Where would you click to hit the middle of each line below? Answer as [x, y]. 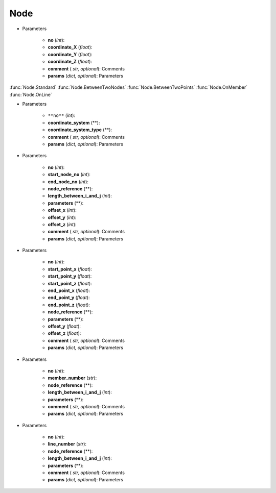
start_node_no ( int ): [69, 175]
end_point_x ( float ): [69, 290]
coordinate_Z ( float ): [70, 62]
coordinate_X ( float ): [70, 47]
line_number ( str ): [67, 444]
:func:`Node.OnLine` [31, 94]
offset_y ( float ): [64, 326]
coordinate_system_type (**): [80, 130]
